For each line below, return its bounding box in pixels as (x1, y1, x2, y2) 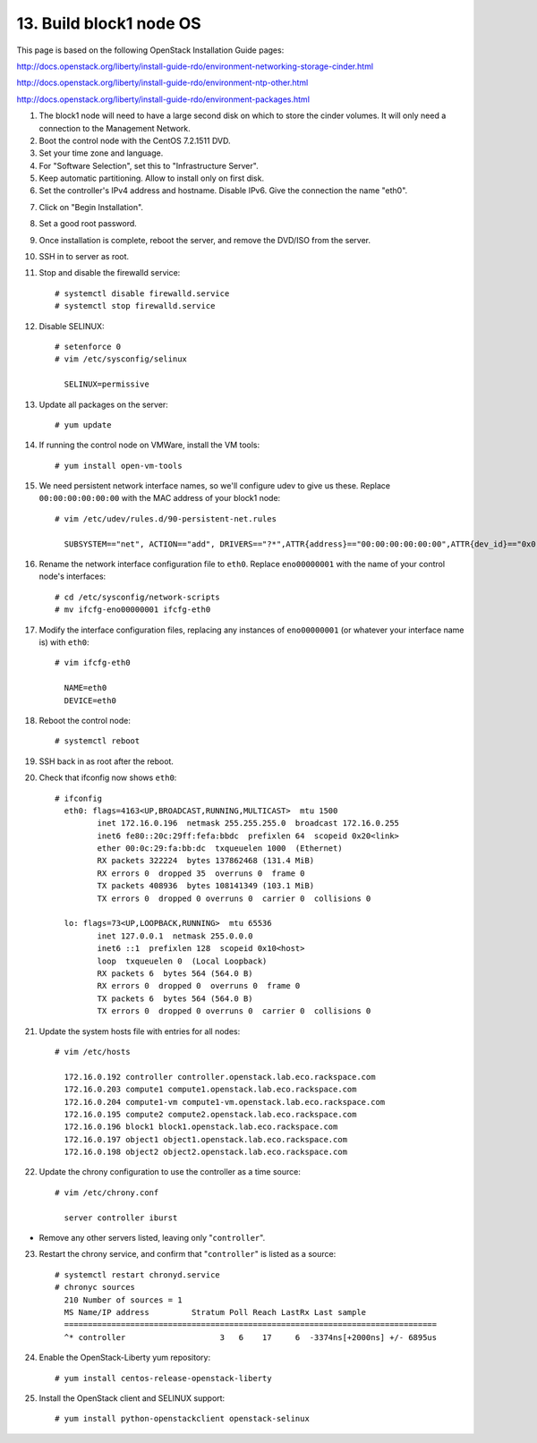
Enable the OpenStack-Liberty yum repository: (38, 1352, 210, 1363)
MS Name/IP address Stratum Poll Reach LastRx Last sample (64, 1307, 367, 1317)
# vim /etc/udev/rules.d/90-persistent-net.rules (55, 514, 277, 523)
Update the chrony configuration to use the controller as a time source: (38, 1167, 302, 1177)
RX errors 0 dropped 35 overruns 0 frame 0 (97, 868, 305, 879)
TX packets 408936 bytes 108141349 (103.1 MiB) (97, 881, 315, 891)
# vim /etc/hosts (55, 1047, 131, 1057)
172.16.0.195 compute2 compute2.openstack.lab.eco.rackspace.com (64, 1109, 357, 1119)
